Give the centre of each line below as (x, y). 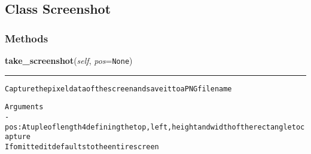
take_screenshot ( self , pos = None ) (69, 60)
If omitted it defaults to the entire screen (82, 147)
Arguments (24, 107)
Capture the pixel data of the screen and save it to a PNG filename (118, 89)
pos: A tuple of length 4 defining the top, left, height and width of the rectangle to (153, 127)
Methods (27, 38)
